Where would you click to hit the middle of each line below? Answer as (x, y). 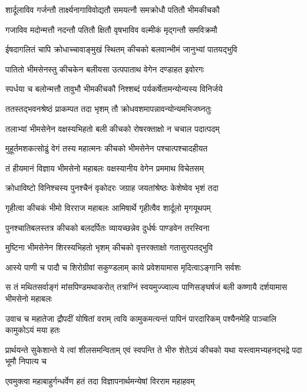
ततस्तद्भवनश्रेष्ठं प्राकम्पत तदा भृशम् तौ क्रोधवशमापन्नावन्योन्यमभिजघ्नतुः (108, 108)
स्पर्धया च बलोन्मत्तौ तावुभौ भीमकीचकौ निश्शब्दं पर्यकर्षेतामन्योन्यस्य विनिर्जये (114, 89)
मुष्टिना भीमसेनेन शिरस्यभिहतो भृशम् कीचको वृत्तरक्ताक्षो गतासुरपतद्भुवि (109, 247)
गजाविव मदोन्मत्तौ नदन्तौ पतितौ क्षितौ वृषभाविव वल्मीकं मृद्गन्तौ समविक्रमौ (111, 29)
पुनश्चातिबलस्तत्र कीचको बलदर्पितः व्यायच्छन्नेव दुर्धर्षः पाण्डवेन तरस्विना (108, 227)
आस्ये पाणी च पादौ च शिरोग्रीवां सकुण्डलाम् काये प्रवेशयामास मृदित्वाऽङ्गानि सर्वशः (123, 267)
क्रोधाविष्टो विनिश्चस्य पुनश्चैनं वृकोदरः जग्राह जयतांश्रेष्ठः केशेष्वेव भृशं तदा (112, 188)
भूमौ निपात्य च (26, 361)
